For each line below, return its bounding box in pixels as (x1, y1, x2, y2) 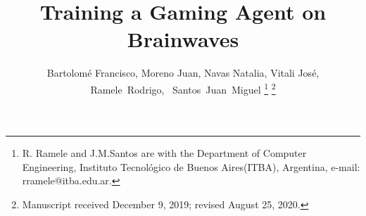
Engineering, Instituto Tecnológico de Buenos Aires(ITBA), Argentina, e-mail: (22, 159, 360, 174)
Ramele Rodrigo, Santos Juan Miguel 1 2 (90, 80, 276, 96)
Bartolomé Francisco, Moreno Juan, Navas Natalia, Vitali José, (46, 65, 320, 80)
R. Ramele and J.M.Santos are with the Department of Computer (22, 146, 307, 160)
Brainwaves (127, 25, 239, 53)
